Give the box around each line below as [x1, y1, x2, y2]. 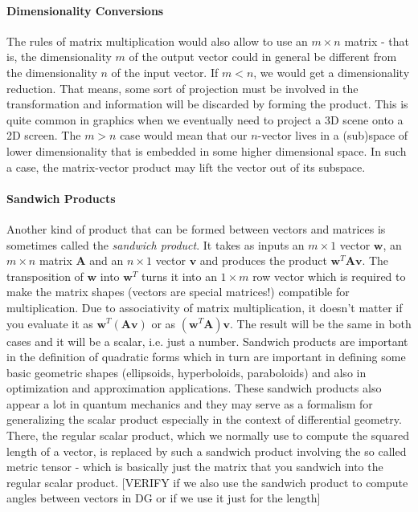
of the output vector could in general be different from [129, 48, 397, 65]
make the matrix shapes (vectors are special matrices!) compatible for [6, 283, 350, 300]
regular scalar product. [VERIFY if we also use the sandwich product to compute [6, 473, 408, 490]
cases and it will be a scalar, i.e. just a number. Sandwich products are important [6, 332, 408, 349]
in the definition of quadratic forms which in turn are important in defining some [6, 348, 406, 365]
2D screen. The [6, 127, 81, 144]
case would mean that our [120, 127, 248, 144]
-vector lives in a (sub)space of [257, 127, 408, 144]
